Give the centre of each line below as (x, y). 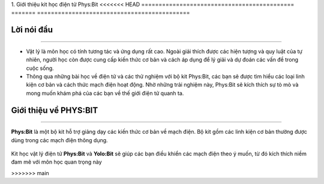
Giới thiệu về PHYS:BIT (55, 110)
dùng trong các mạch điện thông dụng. (59, 140)
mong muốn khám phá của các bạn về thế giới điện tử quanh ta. (105, 93)
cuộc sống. (40, 68)
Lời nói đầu (32, 30)
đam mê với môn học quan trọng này (56, 162)
